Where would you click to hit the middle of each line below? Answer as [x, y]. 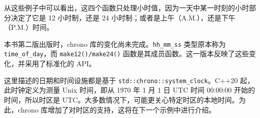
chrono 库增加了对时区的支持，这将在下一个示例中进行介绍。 [117, 109]
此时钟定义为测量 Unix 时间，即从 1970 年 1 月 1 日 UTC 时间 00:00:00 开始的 [130, 90]
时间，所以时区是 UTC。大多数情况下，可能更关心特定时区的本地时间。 [121, 99]
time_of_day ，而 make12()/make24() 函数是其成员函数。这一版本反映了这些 [126, 54]
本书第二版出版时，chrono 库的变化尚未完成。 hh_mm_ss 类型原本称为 [115, 44]
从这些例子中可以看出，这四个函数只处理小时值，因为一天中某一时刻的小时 [126, 7]
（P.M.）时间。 [29, 27]
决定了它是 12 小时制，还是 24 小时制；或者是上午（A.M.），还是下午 [123, 17]
